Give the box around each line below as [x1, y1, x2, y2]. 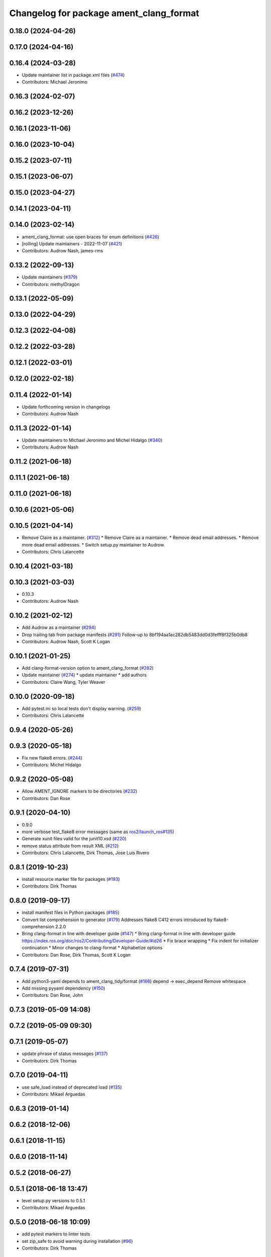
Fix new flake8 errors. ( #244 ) [22, 755, 83, 761]
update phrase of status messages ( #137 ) [22, 1051, 108, 1057]
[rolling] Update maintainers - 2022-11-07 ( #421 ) [22, 240, 122, 246]
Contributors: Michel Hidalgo [22, 762, 81, 768]
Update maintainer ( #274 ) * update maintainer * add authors [22, 672, 147, 678]
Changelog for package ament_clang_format [9, 8, 199, 19]
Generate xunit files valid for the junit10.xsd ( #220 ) [22, 836, 127, 842]
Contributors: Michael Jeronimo [22, 79, 88, 85]
